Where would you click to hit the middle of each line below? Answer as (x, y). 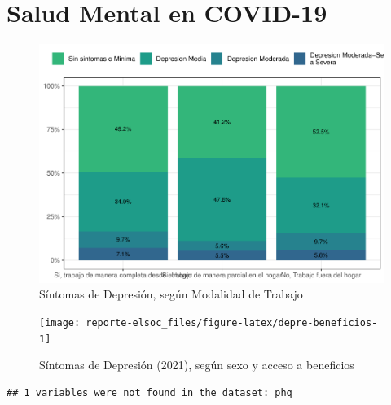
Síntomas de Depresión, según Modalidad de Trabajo (171, 294)
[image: (60, 322)
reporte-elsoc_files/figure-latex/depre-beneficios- (232, 322)
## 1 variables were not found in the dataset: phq (149, 392)
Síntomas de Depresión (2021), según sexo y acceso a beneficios (197, 365)
